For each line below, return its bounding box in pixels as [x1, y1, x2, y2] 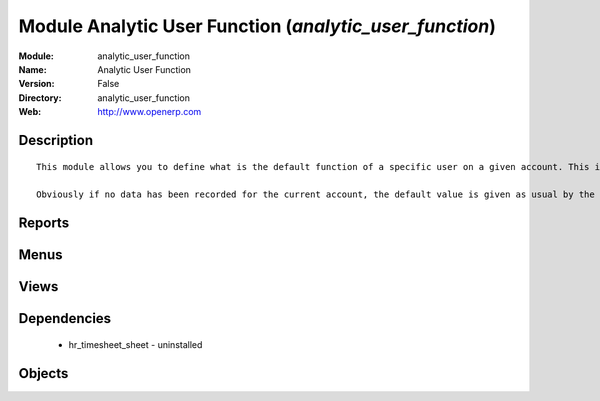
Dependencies [18, 310, 112, 327]
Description [18, 131, 94, 149]
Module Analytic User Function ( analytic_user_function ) [18, 15, 497, 37]
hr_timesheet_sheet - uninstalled [68, 338, 203, 350]
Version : [18, 78, 55, 90]
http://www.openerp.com [97, 106, 202, 118]
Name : [18, 63, 47, 75]
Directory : [18, 91, 62, 104]
